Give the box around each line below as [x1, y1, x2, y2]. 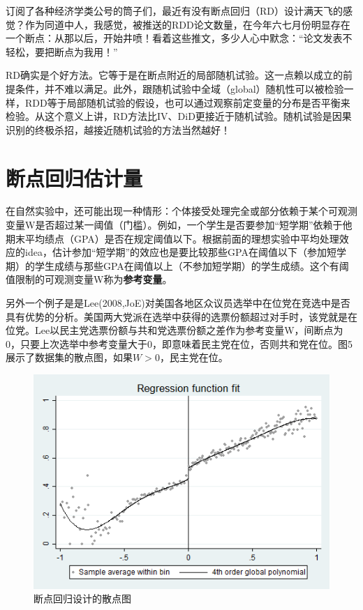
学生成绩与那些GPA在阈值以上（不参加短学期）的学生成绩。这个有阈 [34, 258, 349, 273]
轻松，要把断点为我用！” [6, 44, 118, 59]
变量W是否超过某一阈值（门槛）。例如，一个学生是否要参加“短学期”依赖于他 [6, 218, 353, 232]
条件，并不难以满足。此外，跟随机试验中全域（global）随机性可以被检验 [15, 81, 344, 96]
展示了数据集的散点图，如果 [6, 350, 133, 365]
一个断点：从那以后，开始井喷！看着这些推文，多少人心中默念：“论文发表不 [6, 31, 353, 45]
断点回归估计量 [6, 163, 143, 192]
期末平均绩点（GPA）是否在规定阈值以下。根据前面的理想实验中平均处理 [6, 231, 339, 245]
